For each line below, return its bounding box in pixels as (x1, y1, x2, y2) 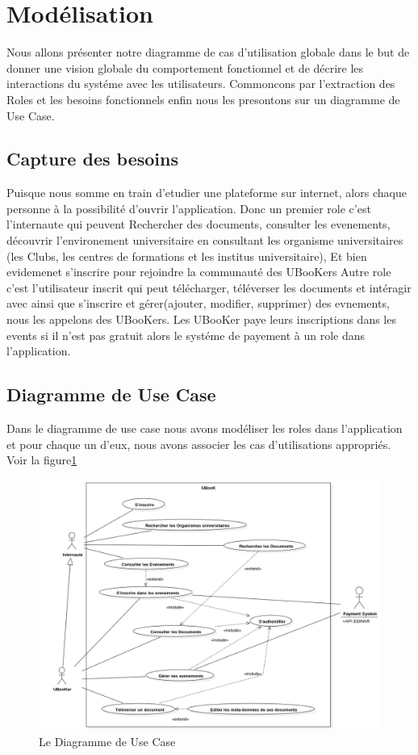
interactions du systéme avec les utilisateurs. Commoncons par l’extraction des (6, 75, 395, 92)
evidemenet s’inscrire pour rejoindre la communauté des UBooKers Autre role (6, 263, 391, 280)
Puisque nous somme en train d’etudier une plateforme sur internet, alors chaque (6, 184, 407, 201)
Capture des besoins (6, 146, 178, 171)
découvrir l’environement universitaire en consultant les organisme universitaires (6, 232, 403, 249)
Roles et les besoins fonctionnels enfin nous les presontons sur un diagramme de (6, 90, 400, 107)
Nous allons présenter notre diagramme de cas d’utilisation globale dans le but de (6, 44, 410, 61)
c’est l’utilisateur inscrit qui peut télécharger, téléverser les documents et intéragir (6, 279, 412, 296)
